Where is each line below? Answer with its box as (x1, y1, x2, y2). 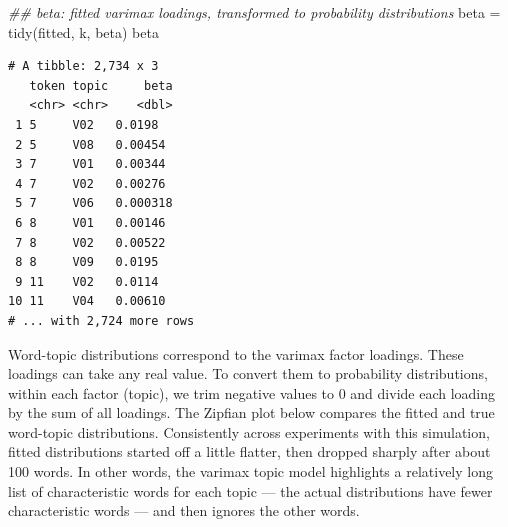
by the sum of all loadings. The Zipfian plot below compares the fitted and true (8, 402, 495, 423)
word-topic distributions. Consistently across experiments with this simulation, (8, 421, 490, 442)
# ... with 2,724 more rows (8, 313, 195, 328)
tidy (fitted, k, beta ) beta (8, 21, 159, 42)
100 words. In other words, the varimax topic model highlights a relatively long (8, 461, 493, 482)
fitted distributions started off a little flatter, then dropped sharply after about (8, 441, 491, 462)
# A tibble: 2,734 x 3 (8, 59, 159, 74)
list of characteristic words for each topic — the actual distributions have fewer (8, 480, 493, 501)
